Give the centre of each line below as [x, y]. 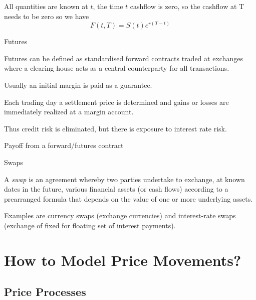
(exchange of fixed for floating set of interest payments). [90, 225]
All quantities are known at [46, 6]
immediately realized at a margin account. [69, 112]
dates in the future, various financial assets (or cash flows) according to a [116, 189]
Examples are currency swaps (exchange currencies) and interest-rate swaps [120, 215]
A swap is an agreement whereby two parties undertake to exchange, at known [124, 179]
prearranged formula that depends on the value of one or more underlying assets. [129, 198]
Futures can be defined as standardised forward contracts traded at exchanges [123, 58]
